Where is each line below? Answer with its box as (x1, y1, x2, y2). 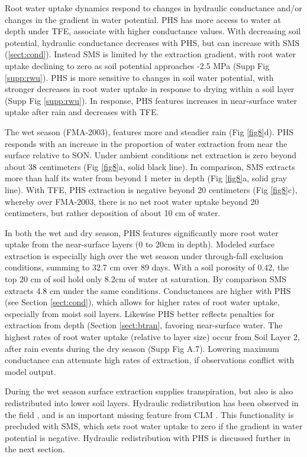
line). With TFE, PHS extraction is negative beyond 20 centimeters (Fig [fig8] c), (5, 183, 298, 195)
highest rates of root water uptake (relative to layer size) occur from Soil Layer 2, (5, 331, 300, 343)
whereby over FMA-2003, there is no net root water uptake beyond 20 (5, 195, 259, 207)
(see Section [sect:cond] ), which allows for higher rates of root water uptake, (5, 296, 280, 308)
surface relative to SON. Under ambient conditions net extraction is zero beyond (5, 149, 297, 161)
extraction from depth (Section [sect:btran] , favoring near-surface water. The (5, 319, 283, 331)
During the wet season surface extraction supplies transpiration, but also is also (5, 385, 293, 397)
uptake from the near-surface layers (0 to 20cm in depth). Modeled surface (5, 238, 275, 250)
